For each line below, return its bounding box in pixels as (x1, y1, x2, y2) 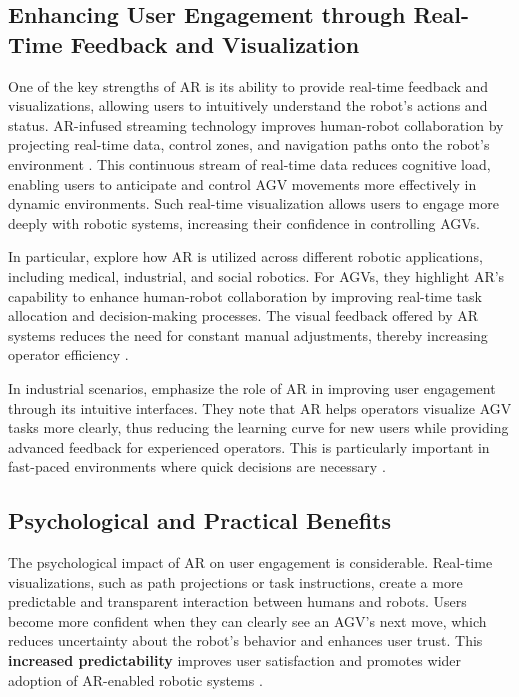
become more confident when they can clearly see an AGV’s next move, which (8, 610, 487, 631)
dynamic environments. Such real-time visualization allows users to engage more (8, 193, 499, 214)
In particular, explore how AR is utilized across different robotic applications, (8, 246, 483, 267)
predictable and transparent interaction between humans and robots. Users (8, 591, 467, 612)
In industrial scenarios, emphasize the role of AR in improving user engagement (8, 377, 496, 398)
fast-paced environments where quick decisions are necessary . (8, 456, 386, 477)
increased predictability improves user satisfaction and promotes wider (8, 650, 462, 671)
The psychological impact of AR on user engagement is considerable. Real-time (8, 552, 493, 573)
